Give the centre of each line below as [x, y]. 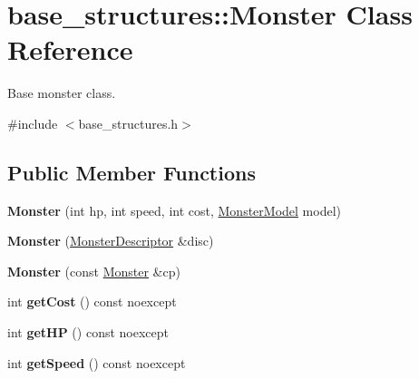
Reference [70, 49]
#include [33, 123]
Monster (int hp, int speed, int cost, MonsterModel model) [175, 210]
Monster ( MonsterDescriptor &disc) [111, 241]
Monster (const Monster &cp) [94, 271]
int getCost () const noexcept [92, 301]
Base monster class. [62, 93]
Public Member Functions [132, 172]
